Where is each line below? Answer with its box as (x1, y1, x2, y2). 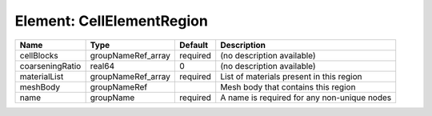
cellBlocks (19, 50, 59, 61)
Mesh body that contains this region (220, 81, 356, 92)
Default (179, 39, 208, 50)
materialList (19, 70, 64, 82)
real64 (90, 60, 115, 71)
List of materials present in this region (220, 70, 363, 82)
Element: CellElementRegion (14, 12, 208, 30)
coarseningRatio (19, 60, 82, 71)
